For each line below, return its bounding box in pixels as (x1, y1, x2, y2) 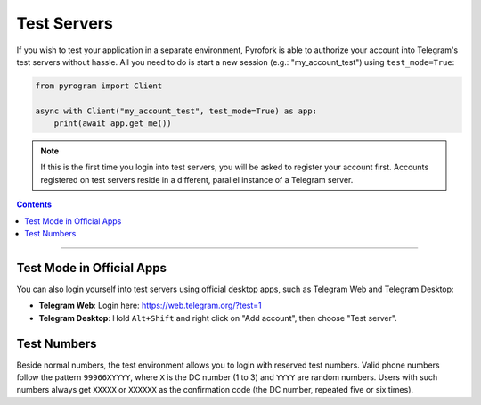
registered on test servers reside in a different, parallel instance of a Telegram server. (40, 174, 354, 185)
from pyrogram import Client (35, 80, 163, 91)
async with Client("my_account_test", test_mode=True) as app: (35, 105, 318, 116)
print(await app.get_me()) (53, 119, 173, 128)
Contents (16, 199, 53, 210)
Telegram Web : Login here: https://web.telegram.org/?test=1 (38, 300, 262, 311)
